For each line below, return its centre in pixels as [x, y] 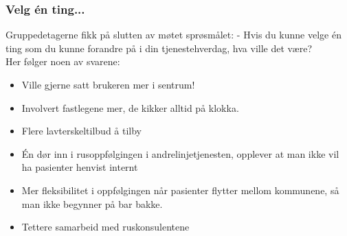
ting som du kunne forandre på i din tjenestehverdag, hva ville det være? [159, 48]
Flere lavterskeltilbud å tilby [81, 131]
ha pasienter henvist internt [80, 167]
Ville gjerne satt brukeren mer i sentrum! [108, 84]
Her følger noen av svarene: [63, 61]
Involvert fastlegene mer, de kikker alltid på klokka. [130, 107]
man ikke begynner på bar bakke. [92, 203]
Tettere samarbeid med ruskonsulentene [105, 227]
